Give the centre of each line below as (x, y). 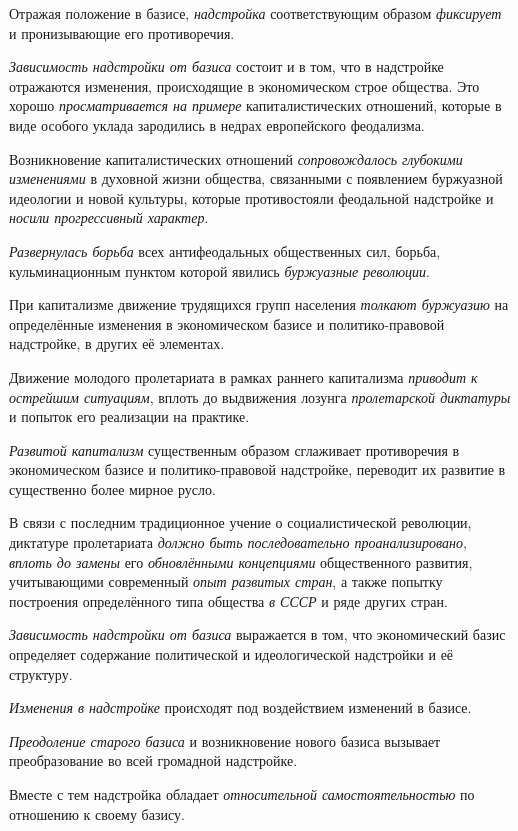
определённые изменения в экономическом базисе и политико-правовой (227, 323)
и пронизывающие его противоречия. (122, 32)
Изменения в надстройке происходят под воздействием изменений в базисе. (240, 707)
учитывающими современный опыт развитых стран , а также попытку (226, 581)
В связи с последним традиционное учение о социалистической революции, (240, 522)
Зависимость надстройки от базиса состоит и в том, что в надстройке (226, 66)
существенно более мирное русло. (112, 488)
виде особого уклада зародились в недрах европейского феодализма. (217, 124)
